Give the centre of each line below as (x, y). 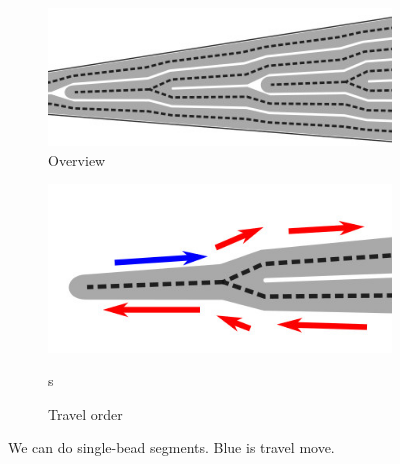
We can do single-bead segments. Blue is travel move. (171, 447)
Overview (77, 159)
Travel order (85, 413)
